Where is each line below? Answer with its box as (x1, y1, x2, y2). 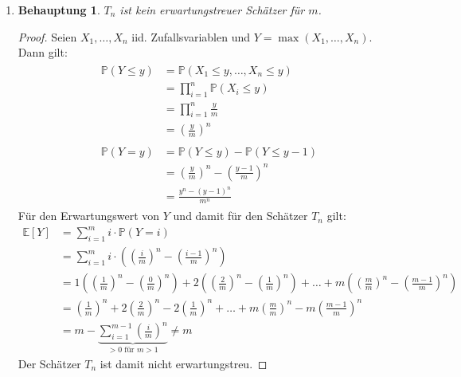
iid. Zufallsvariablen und (131, 28, 251, 45)
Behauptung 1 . (18, 2, 100, 18)
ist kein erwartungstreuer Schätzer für (119, 2, 305, 18)
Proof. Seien (18, 28, 77, 45)
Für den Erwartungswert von (18, 207, 160, 224)
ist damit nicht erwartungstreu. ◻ (100, 355, 268, 371)
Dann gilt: (18, 44, 68, 61)
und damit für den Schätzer (173, 207, 308, 224)
